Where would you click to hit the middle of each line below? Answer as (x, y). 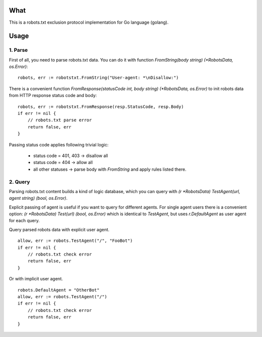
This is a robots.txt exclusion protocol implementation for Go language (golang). (89, 22)
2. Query (19, 182)
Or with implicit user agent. (36, 279)
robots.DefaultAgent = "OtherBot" (58, 290)
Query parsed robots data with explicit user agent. (59, 229)
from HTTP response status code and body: (53, 96)
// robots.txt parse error (60, 120)
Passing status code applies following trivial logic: (59, 144)
